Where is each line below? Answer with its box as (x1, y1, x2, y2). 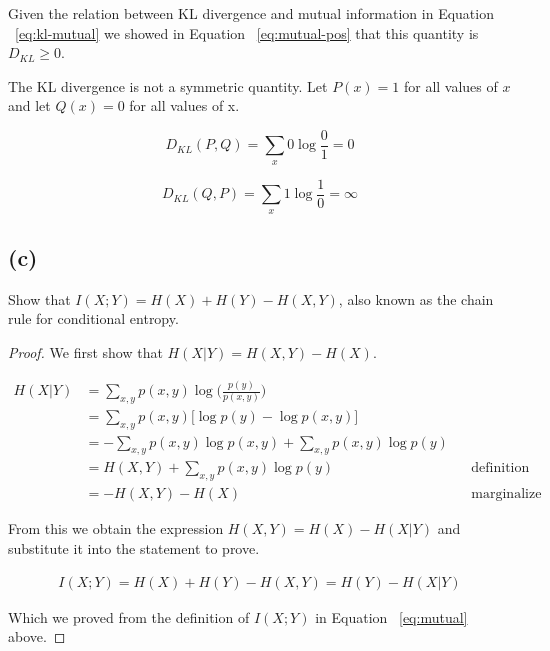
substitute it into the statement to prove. (8, 537, 260, 558)
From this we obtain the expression (8, 518, 224, 539)
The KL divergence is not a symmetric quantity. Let (8, 75, 328, 96)
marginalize (471, 487, 542, 502)
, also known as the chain (338, 288, 494, 309)
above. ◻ (8, 626, 66, 647)
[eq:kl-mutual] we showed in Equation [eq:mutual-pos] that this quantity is (15, 22, 479, 43)
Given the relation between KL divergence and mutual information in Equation (8, 3, 494, 23)
